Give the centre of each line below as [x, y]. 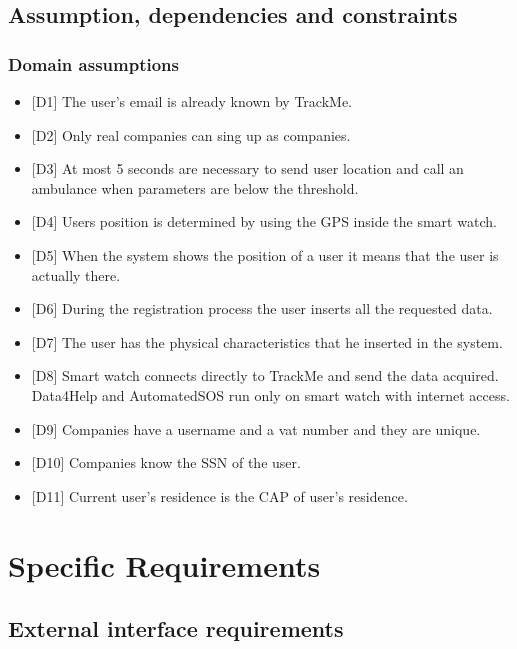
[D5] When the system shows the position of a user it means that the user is [265, 254]
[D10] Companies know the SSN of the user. [166, 462]
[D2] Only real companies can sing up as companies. [191, 134]
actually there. [76, 274]
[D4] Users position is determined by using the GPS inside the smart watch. [264, 221]
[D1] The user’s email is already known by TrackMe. [191, 101]
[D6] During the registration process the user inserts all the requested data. [262, 308]
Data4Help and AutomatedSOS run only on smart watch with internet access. [270, 394]
